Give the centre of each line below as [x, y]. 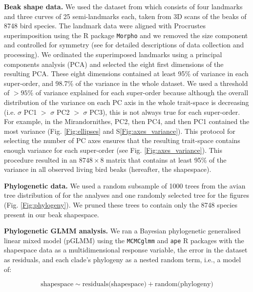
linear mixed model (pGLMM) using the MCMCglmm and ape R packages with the [124, 240]
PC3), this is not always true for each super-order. [165, 112]
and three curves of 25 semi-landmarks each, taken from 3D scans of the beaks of [125, 16]
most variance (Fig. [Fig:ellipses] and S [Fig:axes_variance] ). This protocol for [120, 131]
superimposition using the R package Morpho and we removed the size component [126, 35]
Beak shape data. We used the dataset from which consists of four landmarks [123, 6]
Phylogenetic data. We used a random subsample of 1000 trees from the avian [125, 185]
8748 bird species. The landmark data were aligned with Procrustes [105, 26]
